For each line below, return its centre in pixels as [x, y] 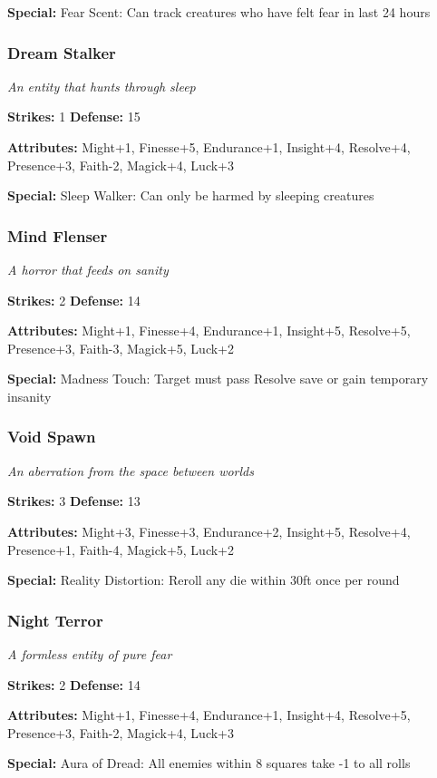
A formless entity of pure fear [90, 653]
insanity [29, 396]
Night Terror [55, 620]
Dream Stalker [62, 52]
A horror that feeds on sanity [88, 269]
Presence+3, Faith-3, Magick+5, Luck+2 [121, 348]
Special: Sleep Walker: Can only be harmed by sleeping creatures [191, 195]
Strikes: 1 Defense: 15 [74, 117]
